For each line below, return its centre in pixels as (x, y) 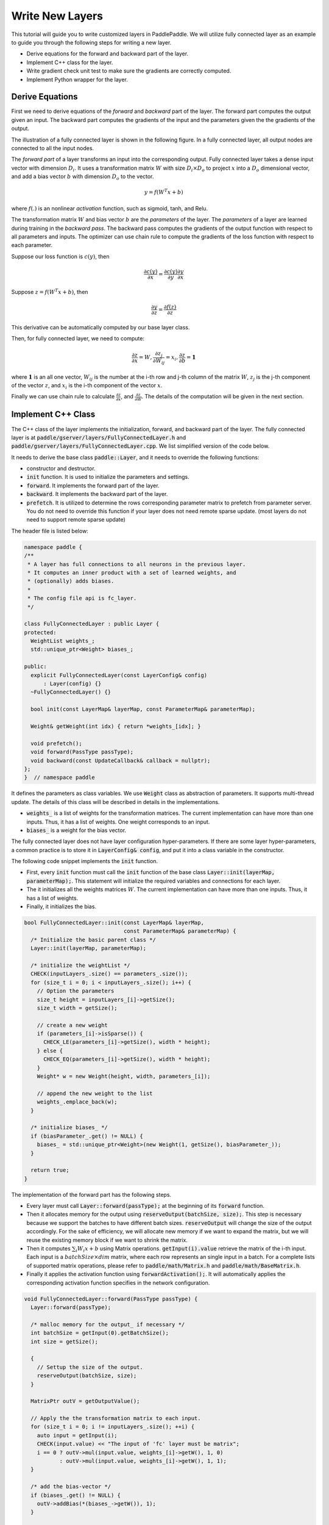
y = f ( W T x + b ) (164, 192)
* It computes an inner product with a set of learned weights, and (132, 572)
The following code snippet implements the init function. (85, 861)
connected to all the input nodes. (53, 148)
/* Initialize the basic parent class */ (94, 940)
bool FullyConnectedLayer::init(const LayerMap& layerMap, (114, 923)
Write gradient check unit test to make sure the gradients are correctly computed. (129, 71)
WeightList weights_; (63, 641)
